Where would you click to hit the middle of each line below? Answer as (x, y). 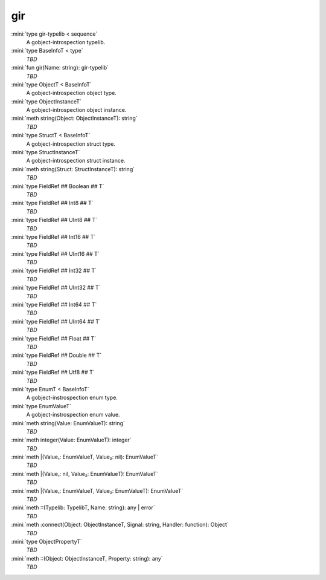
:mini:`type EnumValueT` (41, 406)
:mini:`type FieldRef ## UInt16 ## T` (55, 253)
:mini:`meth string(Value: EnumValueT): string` (68, 423)
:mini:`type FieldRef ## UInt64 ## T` (56, 321)
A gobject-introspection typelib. (66, 42)
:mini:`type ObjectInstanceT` (46, 101)
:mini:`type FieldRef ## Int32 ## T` (54, 271)
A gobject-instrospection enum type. (72, 398)
